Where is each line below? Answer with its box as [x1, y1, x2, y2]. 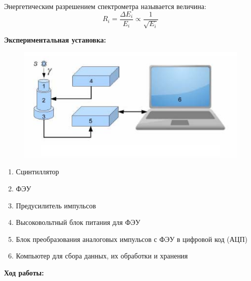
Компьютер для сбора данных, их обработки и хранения [16, 250, 188, 261]
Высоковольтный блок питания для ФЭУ [16, 217, 141, 227]
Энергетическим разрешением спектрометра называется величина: [4, 1, 206, 11]
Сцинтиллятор [16, 166, 59, 177]
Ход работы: [4, 267, 44, 277]
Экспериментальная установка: [4, 35, 106, 45]
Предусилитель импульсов [16, 200, 96, 210]
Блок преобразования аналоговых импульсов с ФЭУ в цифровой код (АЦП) [16, 233, 247, 244]
